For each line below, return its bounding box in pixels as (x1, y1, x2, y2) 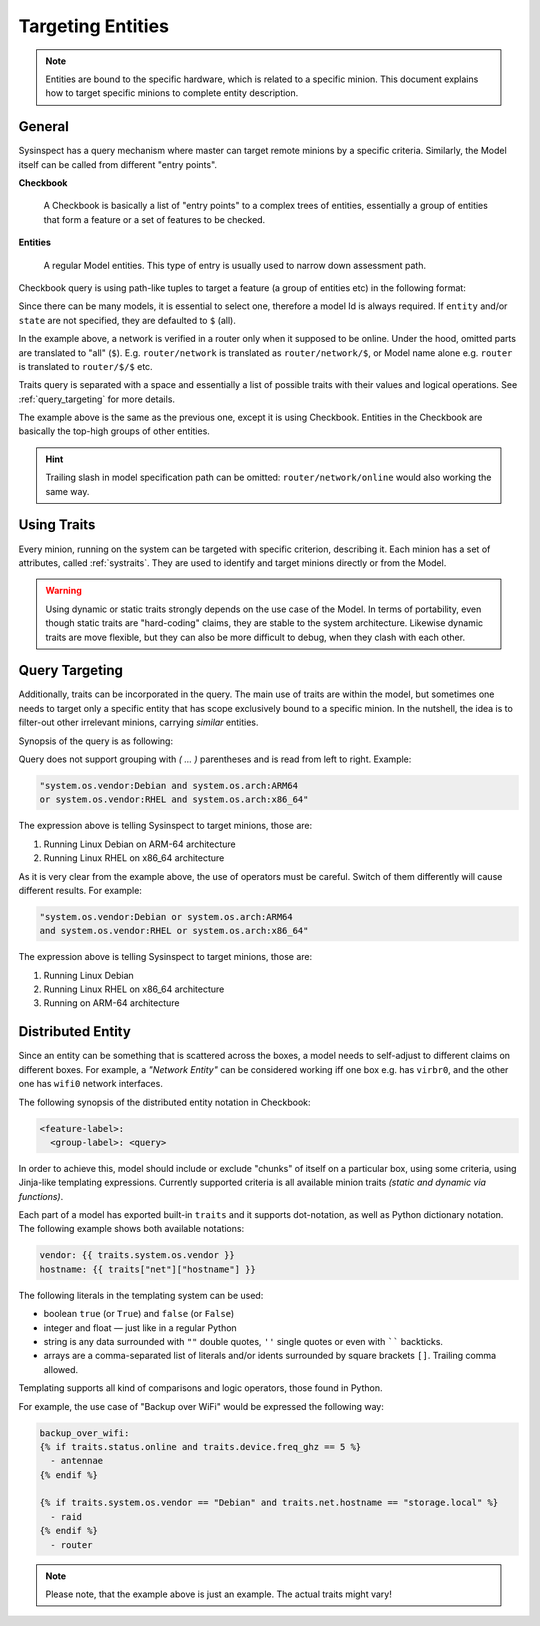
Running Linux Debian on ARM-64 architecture (43, 838, 237, 850)
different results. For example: (18, 884, 142, 896)
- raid (50, 1511, 83, 1522)
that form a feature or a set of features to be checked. (43, 213, 266, 225)
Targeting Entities (18, 15, 170, 37)
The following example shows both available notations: (18, 1223, 245, 1235)
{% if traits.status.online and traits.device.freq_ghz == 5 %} (39, 1441, 362, 1452)
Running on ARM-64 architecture (43, 997, 180, 1009)
